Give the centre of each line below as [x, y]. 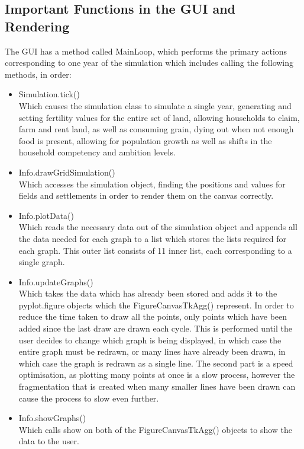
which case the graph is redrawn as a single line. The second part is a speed [156, 363]
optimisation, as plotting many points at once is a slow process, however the [157, 375]
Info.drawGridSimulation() [67, 172]
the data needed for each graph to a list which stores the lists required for [152, 238]
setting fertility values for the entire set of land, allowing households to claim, [159, 117]
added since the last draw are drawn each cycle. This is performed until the [155, 328]
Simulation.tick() [49, 94]
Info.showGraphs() [52, 418]
